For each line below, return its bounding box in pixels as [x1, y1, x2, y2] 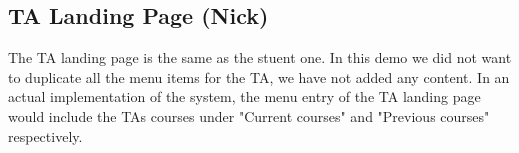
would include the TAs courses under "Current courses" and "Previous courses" [8, 105, 490, 126]
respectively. [8, 125, 83, 146]
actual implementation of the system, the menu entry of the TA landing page [8, 86, 481, 107]
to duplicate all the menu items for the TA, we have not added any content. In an [8, 66, 510, 87]
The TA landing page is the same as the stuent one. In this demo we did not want [8, 47, 512, 68]
